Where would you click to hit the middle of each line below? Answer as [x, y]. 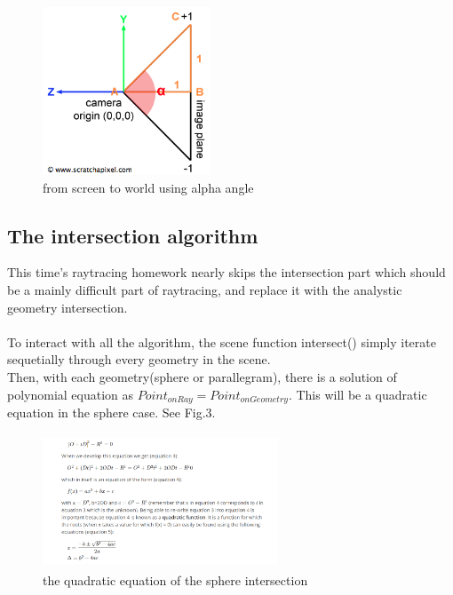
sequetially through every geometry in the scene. [139, 359]
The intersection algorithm [133, 235]
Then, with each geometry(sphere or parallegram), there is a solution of [202, 376]
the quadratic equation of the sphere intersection [175, 580]
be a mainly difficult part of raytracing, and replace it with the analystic [205, 289]
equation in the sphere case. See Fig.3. [111, 412]
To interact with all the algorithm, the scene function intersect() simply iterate [222, 341]
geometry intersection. [68, 307]
